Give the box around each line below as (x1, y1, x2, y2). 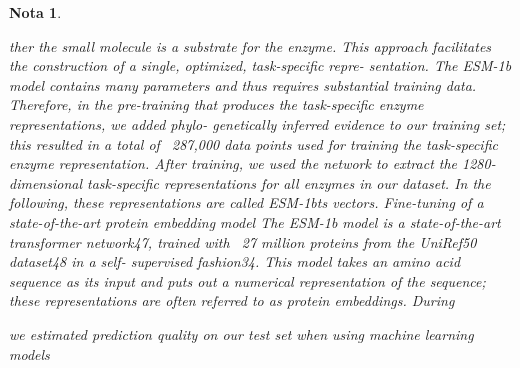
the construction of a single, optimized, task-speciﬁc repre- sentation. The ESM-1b (9, 55, 512, 76)
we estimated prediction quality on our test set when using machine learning (9, 323, 474, 344)
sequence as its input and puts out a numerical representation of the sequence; (9, 270, 486, 291)
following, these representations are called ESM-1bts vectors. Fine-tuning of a (9, 192, 484, 213)
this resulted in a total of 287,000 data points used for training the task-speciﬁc (9, 133, 498, 154)
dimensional (9, 172, 82, 193)
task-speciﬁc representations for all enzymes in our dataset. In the (87, 172, 491, 193)
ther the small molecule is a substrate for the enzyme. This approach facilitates (9, 35, 492, 56)
